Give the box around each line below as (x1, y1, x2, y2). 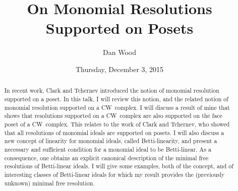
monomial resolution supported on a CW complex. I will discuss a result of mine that (4, 103, 230, 111)
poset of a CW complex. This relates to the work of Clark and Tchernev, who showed (4, 119, 230, 128)
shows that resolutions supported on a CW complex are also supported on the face (4, 111, 222, 120)
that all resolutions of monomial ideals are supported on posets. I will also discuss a (4, 128, 224, 137)
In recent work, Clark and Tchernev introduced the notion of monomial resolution (4, 86, 219, 95)
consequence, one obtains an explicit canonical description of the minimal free (4, 153, 209, 162)
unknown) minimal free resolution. (4, 178, 95, 187)
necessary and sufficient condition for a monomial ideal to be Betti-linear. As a (4, 145, 211, 153)
